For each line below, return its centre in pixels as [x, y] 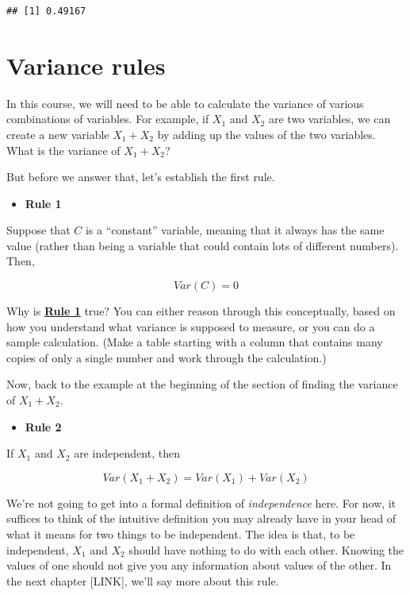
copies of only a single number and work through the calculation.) [167, 357]
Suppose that [38, 230]
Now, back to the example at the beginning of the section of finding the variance [202, 384]
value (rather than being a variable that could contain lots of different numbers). [203, 245]
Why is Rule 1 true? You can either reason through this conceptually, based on [201, 311]
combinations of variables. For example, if [108, 119]
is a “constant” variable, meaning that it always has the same [235, 230]
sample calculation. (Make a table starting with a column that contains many [195, 342]
